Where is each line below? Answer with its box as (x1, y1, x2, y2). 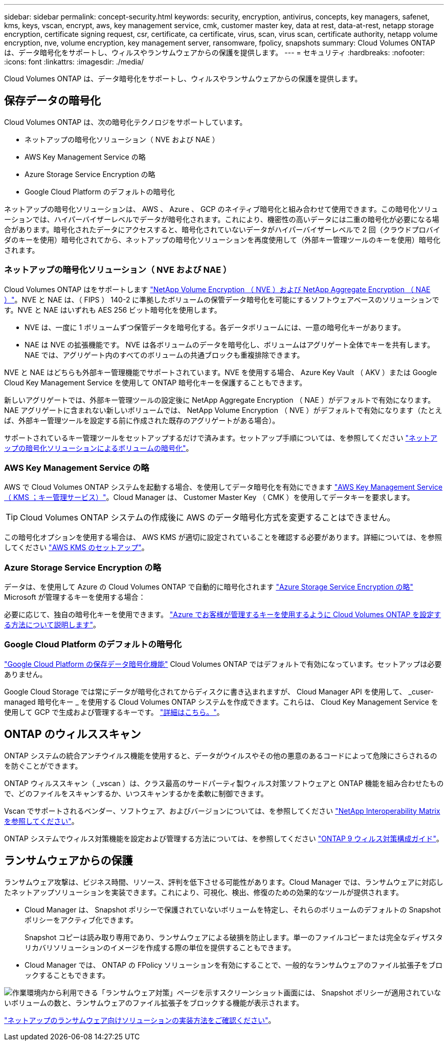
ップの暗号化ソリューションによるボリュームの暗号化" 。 (4, 443, 193, 452)
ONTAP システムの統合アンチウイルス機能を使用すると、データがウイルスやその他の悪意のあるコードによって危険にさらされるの (4, 751, 437, 760)
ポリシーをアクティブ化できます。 (25, 915, 138, 924)
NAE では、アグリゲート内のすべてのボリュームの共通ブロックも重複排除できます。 (25, 350, 304, 359)
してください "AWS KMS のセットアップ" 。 (4, 543, 149, 552)
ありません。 (4, 669, 47, 679)
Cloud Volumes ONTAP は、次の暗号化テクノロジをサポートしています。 (4, 117, 247, 126)
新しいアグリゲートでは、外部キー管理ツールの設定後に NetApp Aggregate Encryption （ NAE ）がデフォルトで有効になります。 (4, 395, 435, 404)
